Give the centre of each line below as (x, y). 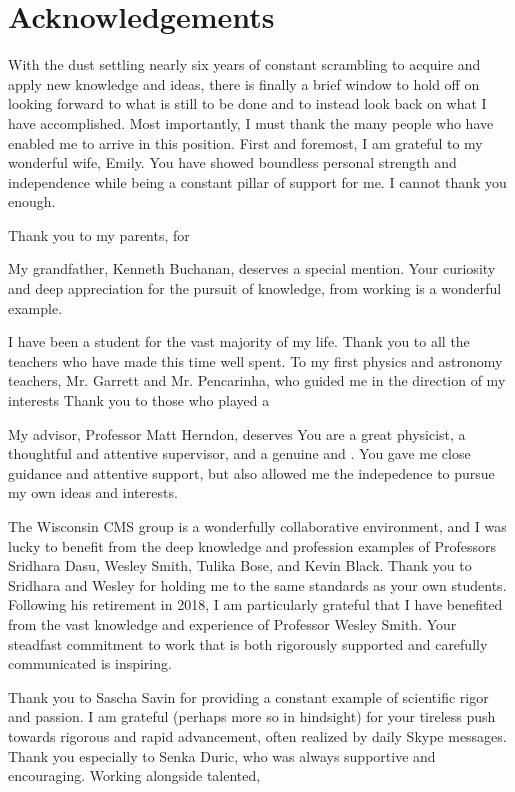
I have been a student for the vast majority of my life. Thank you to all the (239, 341)
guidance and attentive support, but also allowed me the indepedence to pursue (251, 472)
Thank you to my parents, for (99, 234)
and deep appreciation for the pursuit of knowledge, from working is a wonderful (255, 288)
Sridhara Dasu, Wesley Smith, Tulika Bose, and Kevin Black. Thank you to (240, 565)
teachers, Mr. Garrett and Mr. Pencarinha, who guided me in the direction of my (257, 380)
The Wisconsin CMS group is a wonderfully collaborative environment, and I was (257, 526)
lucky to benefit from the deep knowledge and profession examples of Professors (252, 545)
